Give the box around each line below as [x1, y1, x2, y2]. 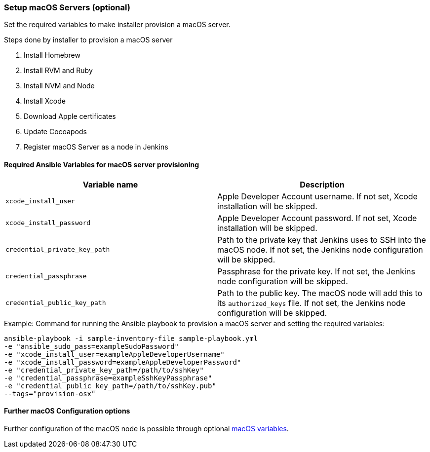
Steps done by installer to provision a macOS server [4, 36, 173, 44]
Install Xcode [24, 97, 66, 106]
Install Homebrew [24, 51, 80, 60]
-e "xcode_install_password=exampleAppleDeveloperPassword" [4, 358, 241, 366]
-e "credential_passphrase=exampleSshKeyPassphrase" [4, 374, 212, 382]
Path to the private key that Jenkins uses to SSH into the [217, 234, 426, 245]
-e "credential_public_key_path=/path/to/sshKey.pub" [4, 381, 216, 390]
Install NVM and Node [24, 81, 95, 90]
